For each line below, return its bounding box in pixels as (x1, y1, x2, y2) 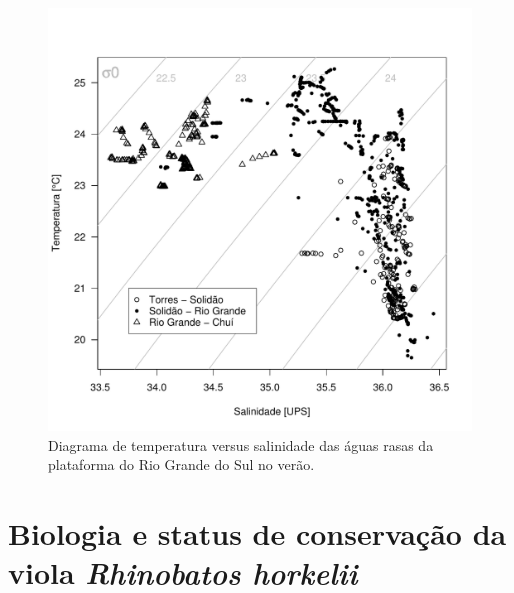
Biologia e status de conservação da (8, 513, 507, 554)
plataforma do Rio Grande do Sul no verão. (48, 454, 315, 475)
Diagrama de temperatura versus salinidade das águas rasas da (48, 434, 434, 455)
